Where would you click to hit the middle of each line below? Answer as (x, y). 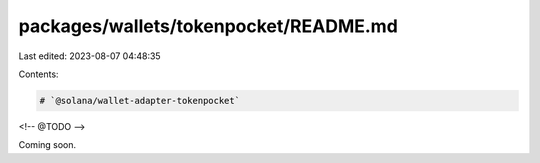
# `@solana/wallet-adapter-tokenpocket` (139, 100)
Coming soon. (47, 145)
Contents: (38, 74)
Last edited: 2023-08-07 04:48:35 (89, 56)
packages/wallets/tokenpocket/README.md (208, 26)
